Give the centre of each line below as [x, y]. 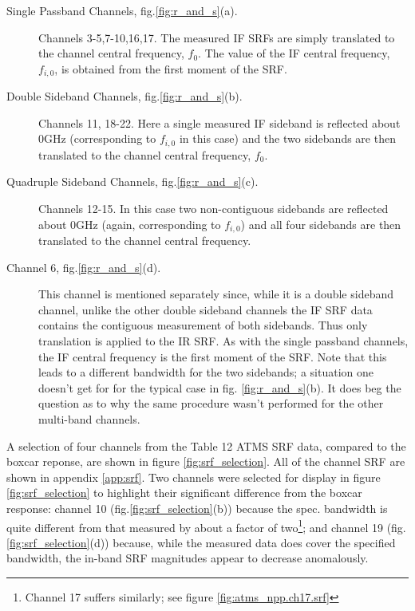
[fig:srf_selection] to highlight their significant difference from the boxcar [184, 493]
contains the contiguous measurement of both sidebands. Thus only [203, 325]
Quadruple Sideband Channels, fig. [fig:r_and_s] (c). [132, 181]
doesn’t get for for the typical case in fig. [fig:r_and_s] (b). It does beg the [220, 387]
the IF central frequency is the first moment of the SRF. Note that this [213, 356]
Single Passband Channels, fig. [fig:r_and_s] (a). [122, 10]
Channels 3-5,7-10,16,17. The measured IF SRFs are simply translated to [217, 37]
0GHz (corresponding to [97, 138]
